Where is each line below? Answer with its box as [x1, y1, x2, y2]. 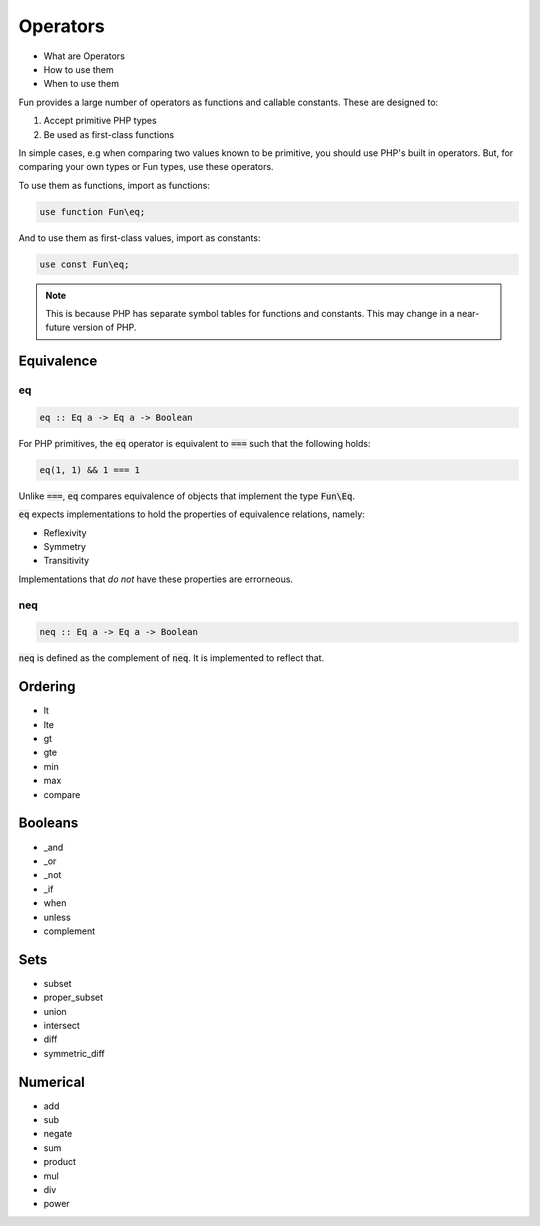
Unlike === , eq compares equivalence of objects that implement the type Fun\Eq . [18, 490, 355, 502]
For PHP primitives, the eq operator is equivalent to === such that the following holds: [18, 437, 371, 449]
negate [43, 1128, 73, 1140]
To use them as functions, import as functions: [18, 179, 210, 191]
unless [43, 911, 71, 923]
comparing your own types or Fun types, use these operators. [18, 161, 274, 173]
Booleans [18, 815, 79, 832]
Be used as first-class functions [43, 128, 175, 140]
